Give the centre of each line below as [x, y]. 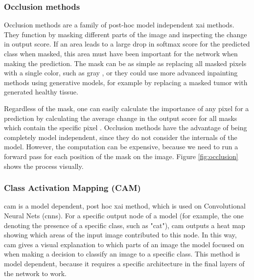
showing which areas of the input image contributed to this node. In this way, [120, 235]
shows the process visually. [44, 166]
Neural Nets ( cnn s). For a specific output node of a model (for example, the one [124, 215]
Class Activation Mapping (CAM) [72, 188]
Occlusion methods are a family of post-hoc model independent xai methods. [119, 25]
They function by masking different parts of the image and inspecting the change [126, 34]
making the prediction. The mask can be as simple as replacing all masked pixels [125, 63]
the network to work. [35, 273]
